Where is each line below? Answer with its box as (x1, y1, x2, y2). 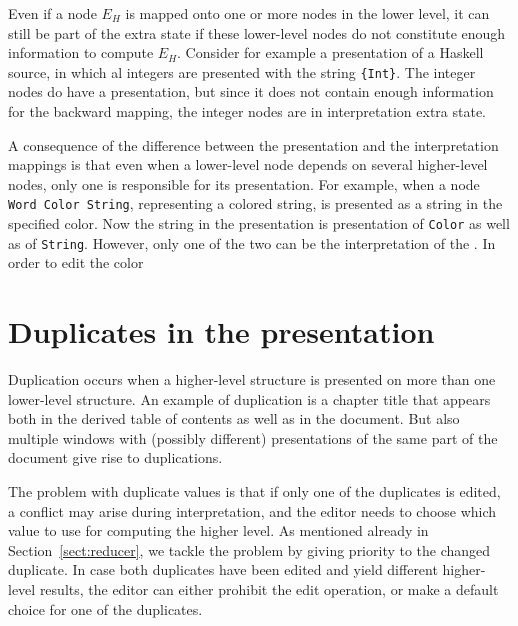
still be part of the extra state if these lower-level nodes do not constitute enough (8, 22, 506, 43)
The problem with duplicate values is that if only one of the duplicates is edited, (8, 481, 501, 502)
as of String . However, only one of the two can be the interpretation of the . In (8, 232, 496, 253)
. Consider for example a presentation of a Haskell (177, 42, 484, 63)
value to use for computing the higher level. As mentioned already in (8, 520, 429, 541)
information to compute (8, 42, 154, 63)
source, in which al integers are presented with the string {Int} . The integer (8, 61, 476, 82)
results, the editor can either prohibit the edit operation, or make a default (39, 579, 499, 600)
